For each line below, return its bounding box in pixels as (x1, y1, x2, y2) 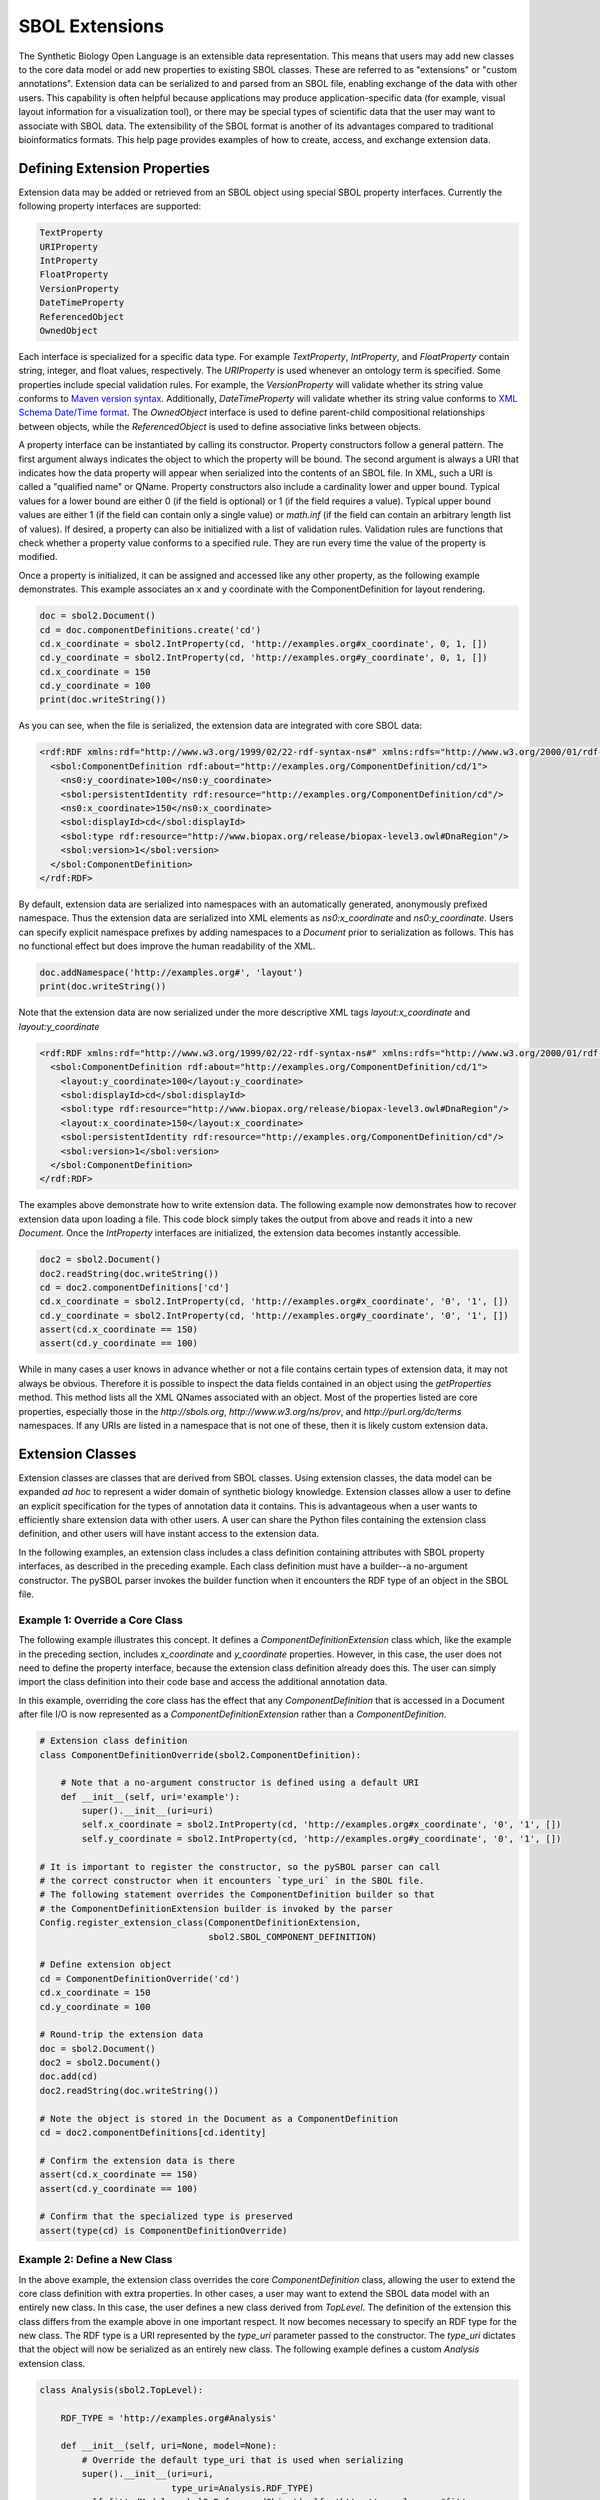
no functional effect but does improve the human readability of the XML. (18, 940, 316, 952)
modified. (18, 551, 58, 563)
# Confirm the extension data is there (39, 2155, 235, 2166)
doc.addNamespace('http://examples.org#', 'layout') (39, 967, 304, 979)
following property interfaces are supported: (18, 200, 202, 212)
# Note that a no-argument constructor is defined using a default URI (60, 1777, 420, 1789)
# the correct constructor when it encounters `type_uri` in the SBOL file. (39, 1875, 425, 1887)
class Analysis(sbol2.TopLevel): (39, 2384, 204, 2395)
